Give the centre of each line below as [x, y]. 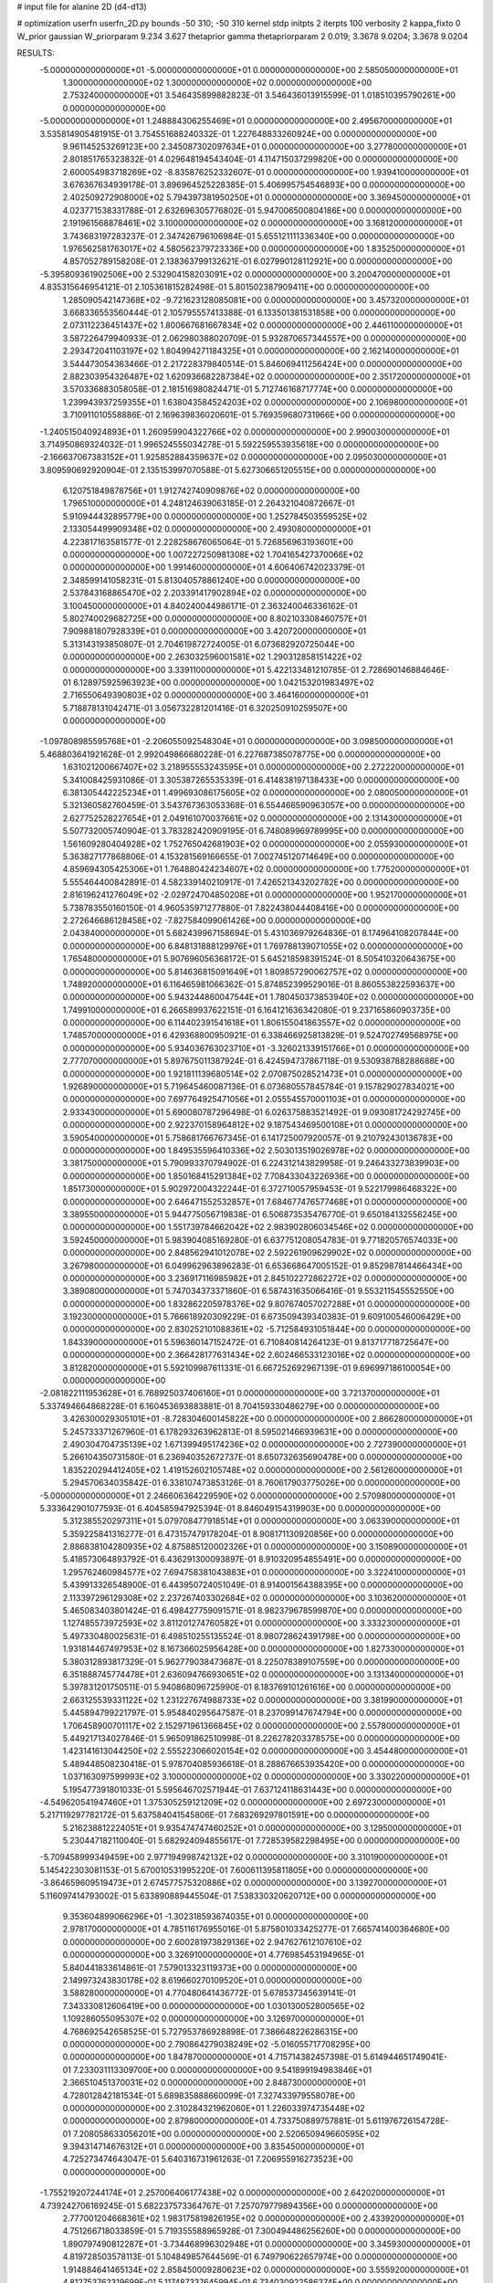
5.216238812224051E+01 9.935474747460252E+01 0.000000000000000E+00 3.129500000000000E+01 [262, 1827]
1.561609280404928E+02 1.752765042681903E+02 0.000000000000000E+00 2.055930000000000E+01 [265, 844]
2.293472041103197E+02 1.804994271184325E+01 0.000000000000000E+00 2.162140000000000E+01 [261, 351]
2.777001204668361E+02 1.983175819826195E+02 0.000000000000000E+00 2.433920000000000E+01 [263, 2218]
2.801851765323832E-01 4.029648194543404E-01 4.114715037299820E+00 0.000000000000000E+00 [260, 159]
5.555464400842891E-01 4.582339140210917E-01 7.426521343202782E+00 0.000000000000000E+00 [261, 882]
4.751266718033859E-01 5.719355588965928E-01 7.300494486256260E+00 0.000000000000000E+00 [262, 2231]
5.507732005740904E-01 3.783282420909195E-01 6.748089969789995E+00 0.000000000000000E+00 [263, 831]
